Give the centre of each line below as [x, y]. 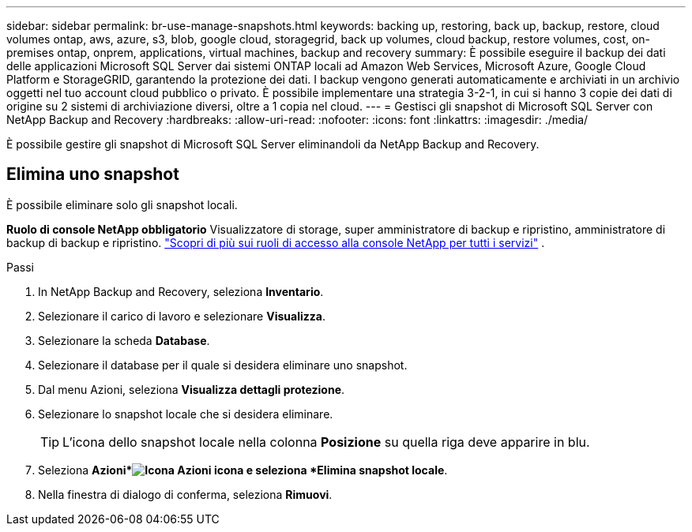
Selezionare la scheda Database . [124, 340]
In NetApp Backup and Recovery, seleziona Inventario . [181, 291]
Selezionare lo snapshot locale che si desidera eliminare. [186, 414]
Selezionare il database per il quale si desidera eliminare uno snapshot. [223, 365]
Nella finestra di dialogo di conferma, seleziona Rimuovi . [185, 494]
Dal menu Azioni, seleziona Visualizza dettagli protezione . [192, 389]
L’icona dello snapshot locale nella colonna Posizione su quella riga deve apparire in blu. [326, 442]
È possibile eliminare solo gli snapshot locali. [122, 204]
